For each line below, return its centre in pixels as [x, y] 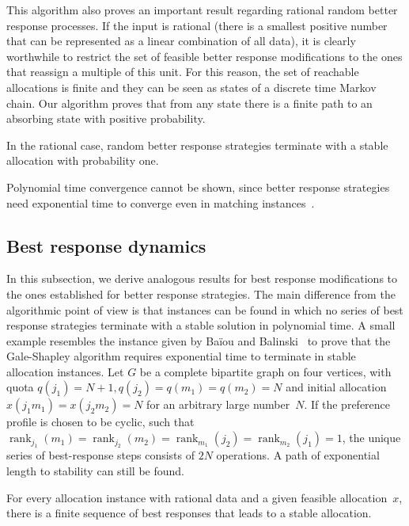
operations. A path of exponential [298, 455]
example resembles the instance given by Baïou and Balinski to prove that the [199, 340]
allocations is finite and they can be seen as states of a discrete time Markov [191, 87]
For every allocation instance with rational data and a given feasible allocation [197, 497]
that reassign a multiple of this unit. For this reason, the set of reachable [183, 72]
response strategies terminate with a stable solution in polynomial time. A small [201, 325]
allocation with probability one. [83, 160]
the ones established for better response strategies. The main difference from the [201, 293]
